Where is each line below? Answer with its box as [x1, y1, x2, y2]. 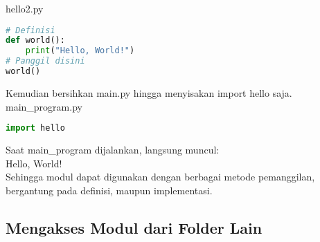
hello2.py [6, 1, 44, 15]
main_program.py [6, 99, 82, 113]
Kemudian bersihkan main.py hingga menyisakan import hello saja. [6, 85, 292, 100]
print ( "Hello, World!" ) [25, 46, 135, 56]
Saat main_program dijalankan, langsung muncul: [6, 142, 220, 157]
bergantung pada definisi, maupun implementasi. [6, 183, 213, 197]
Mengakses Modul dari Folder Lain [6, 216, 263, 238]
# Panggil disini [6, 56, 85, 66]
